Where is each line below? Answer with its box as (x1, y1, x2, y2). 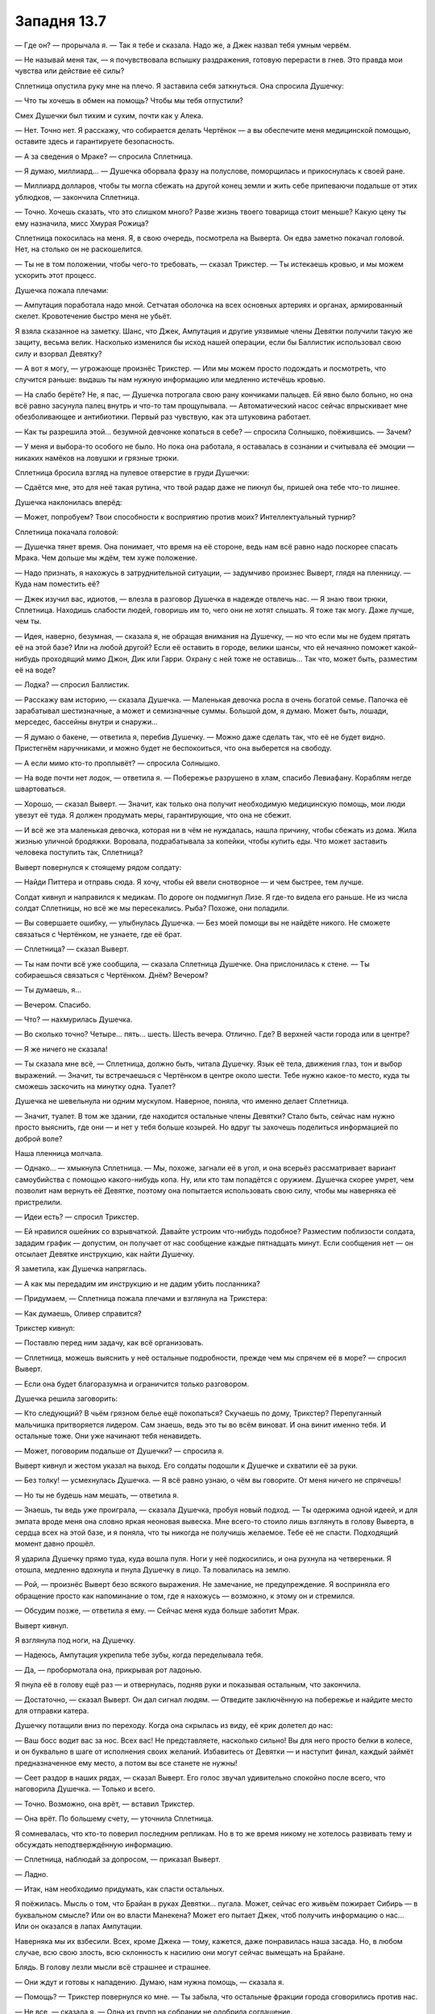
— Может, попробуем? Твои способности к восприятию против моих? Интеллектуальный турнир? (14, 512, 356, 522)
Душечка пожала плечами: (14, 285, 109, 295)
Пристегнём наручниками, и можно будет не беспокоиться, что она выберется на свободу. (14, 744, 332, 753)
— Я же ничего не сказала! (14, 1044, 108, 1054)
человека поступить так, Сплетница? (14, 847, 143, 857)
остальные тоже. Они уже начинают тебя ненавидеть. (14, 1431, 202, 1441)
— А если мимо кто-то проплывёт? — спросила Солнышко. (14, 758, 221, 768)
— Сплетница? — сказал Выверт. (14, 944, 129, 954)
